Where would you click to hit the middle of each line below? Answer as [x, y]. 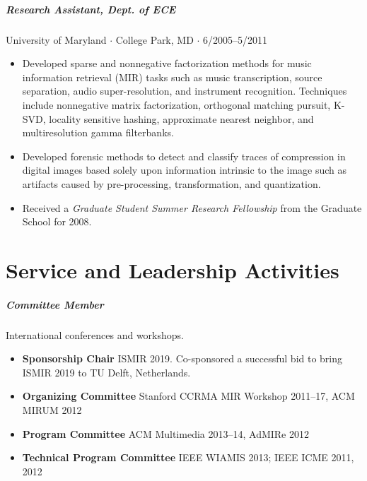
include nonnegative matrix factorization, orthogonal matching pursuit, [176, 104]
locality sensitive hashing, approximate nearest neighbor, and [181, 118]
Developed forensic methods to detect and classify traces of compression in [184, 156]
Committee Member [55, 304]
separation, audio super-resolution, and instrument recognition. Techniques [185, 91]
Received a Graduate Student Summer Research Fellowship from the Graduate [192, 207]
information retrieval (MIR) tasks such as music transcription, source [172, 77]
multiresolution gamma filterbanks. [98, 132]
